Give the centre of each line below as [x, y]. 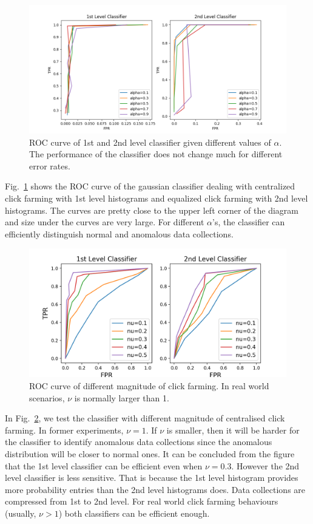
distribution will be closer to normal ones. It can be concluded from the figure [150, 453]
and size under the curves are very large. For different [105, 222]
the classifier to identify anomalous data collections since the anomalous [139, 442]
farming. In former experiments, [64, 430]
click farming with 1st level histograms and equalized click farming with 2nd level [156, 198]
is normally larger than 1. [122, 397]
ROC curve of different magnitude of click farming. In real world [149, 385]
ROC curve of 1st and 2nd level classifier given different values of [150, 142]
